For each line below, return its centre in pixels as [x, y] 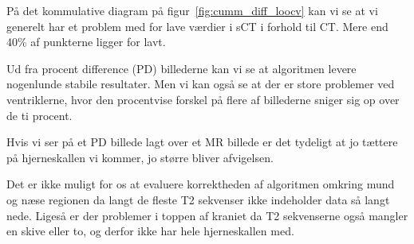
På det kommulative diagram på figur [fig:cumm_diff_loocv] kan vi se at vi [192, 10]
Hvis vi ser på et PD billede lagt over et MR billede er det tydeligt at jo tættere [202, 142]
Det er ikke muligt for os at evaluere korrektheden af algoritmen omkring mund [201, 184]
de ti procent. [39, 115]
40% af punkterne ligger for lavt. [86, 42]
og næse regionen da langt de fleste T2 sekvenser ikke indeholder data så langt [198, 199]
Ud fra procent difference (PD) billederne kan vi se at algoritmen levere [181, 68]
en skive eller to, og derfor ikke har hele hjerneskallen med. [150, 231]
